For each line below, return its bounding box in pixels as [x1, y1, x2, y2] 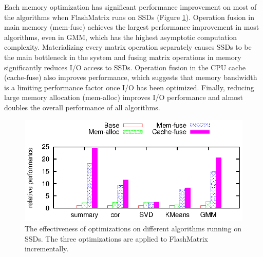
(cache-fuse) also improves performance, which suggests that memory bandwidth [4, 72, 257, 83]
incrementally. [25, 243, 69, 254]
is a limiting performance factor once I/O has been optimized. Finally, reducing [4, 82, 254, 92]
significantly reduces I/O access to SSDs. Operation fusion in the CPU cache [4, 62, 246, 72]
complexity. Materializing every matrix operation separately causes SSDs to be [4, 42, 252, 52]
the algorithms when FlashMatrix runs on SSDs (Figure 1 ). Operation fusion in [4, 11, 254, 22]
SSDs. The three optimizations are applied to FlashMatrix [25, 233, 208, 244]
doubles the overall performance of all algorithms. [4, 102, 160, 112]
